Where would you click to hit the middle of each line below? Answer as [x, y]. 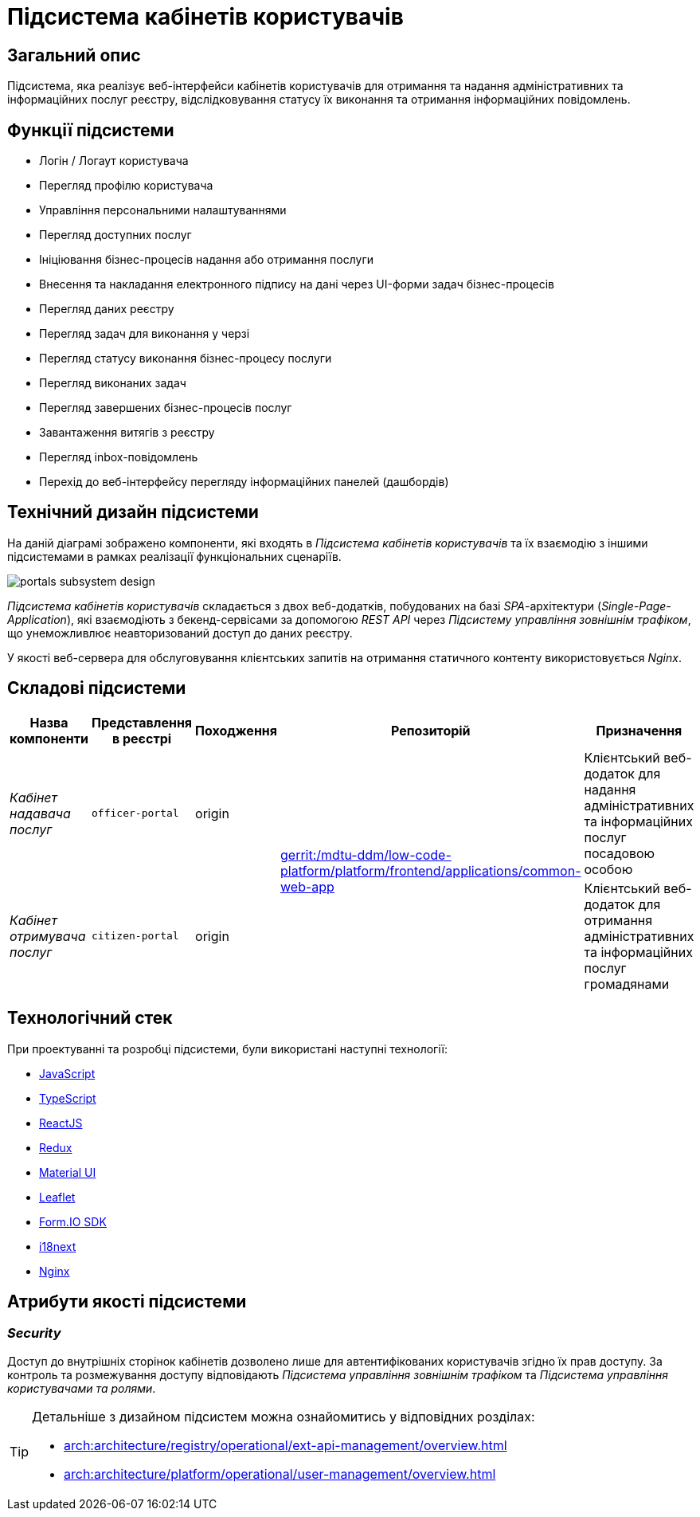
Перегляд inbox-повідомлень [119, 457]
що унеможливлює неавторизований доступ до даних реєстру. [180, 633]
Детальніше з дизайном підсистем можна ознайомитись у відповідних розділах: [284, 1416]
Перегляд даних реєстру [107, 309]
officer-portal [135, 813]
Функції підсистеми [91, 130]
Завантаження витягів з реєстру [127, 433]
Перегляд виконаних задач [113, 383]
